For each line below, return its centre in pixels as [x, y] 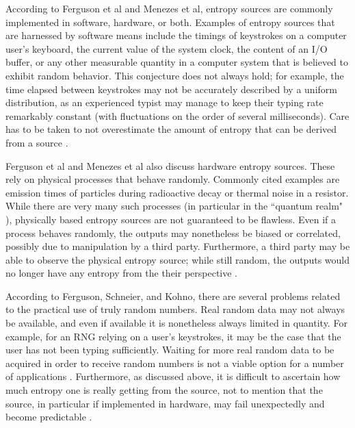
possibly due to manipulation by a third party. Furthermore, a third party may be [178, 246]
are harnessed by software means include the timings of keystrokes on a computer [176, 35]
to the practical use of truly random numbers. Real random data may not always [175, 309]
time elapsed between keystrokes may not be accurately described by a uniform [171, 89]
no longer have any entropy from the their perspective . [122, 273]
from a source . [37, 142]
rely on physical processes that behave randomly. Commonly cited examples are [173, 179]
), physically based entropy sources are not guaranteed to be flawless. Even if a [171, 219]
